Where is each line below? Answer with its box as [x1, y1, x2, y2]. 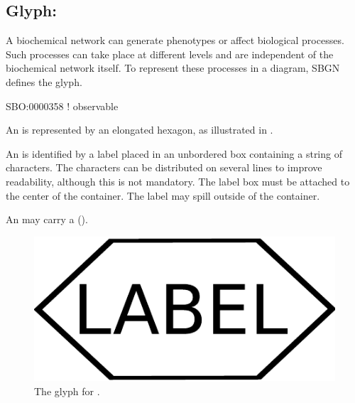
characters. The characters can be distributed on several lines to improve [6, 160, 322, 175]
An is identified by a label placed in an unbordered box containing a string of [6, 146, 342, 161]
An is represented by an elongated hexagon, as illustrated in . [6, 122, 273, 137]
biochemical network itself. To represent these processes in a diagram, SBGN [6, 60, 340, 75]
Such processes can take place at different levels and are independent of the [6, 46, 334, 61]
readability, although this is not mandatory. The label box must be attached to [6, 173, 350, 188]
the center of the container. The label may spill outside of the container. [6, 188, 320, 203]
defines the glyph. [6, 74, 82, 89]
